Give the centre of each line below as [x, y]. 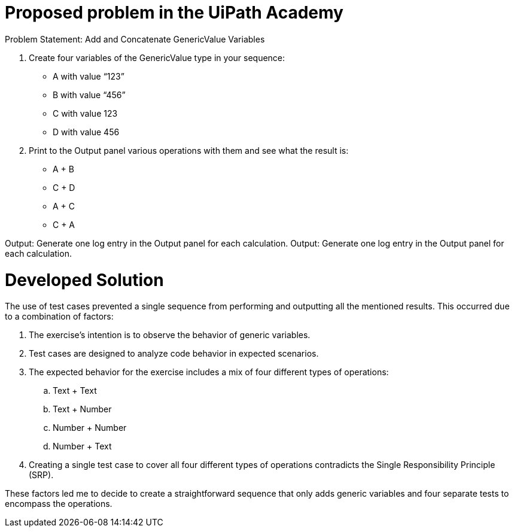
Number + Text [82, 446]
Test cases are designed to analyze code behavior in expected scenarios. [174, 354]
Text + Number [82, 409]
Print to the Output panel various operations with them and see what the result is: [189, 150]
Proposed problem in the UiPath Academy [174, 13]
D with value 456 [86, 132]
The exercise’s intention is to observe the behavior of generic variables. [170, 335]
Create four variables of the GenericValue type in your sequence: [157, 57]
